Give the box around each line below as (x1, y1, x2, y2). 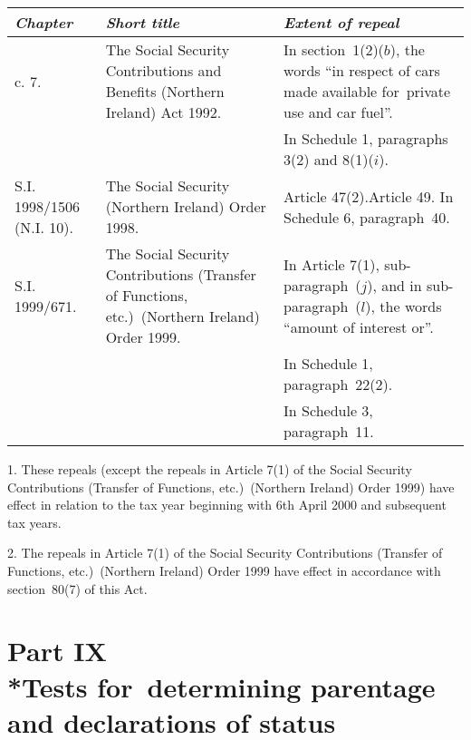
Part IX (7, 632, 107, 669)
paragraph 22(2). (284, 374, 393, 394)
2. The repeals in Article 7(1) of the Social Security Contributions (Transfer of (7, 543, 443, 562)
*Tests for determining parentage (7, 667, 436, 705)
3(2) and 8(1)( (284, 149, 374, 170)
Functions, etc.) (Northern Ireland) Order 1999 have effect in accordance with (7, 560, 441, 579)
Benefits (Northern (105, 81, 225, 102)
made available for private (284, 81, 451, 102)
